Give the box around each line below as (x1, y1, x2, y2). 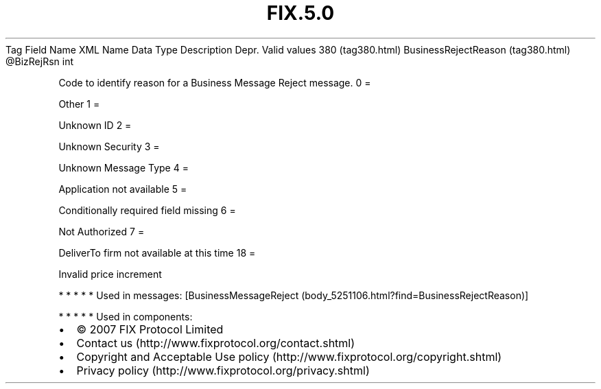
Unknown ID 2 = (58, 119, 132, 131)
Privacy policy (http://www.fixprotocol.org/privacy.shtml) (76, 363, 370, 377)
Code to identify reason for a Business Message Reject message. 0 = (58, 76, 371, 89)
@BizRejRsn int (5, 55, 74, 67)
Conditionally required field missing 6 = (58, 204, 236, 216)
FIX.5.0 (266, 1, 335, 25)
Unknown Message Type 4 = (58, 161, 189, 174)
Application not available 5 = (58, 182, 187, 195)
